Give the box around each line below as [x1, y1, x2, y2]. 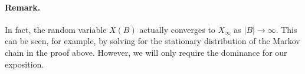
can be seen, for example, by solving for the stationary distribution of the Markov [5, 35, 300, 47]
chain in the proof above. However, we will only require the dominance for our [5, 46, 287, 58]
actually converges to [139, 23, 215, 35]
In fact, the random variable [5, 23, 107, 35]
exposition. [5, 58, 44, 70]
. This [276, 23, 297, 35]
